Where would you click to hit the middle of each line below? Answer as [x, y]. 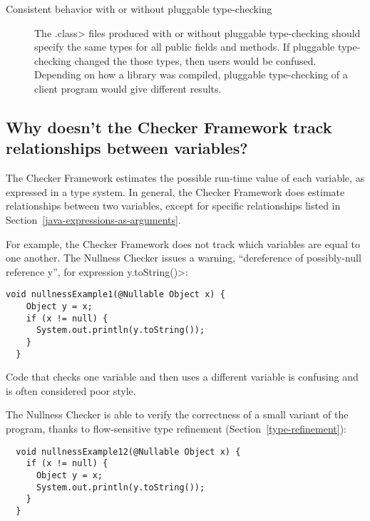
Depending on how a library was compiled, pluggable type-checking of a [191, 74]
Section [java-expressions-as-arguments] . [93, 219]
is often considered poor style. [71, 390]
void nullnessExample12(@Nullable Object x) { [128, 452]
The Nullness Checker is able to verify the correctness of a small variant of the [177, 414]
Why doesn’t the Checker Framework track [169, 127]
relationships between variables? [127, 148]
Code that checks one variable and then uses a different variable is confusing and [182, 377]
